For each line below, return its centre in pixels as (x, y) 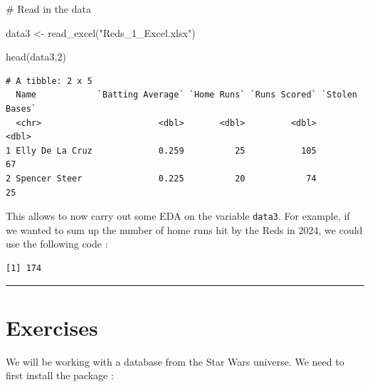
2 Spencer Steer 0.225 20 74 (161, 178)
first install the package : (60, 375)
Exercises (52, 327)
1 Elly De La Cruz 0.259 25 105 (161, 150)
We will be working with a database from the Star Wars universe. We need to (175, 361)
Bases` (21, 108)
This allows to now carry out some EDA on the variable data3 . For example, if (178, 216)
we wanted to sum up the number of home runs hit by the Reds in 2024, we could (184, 229)
